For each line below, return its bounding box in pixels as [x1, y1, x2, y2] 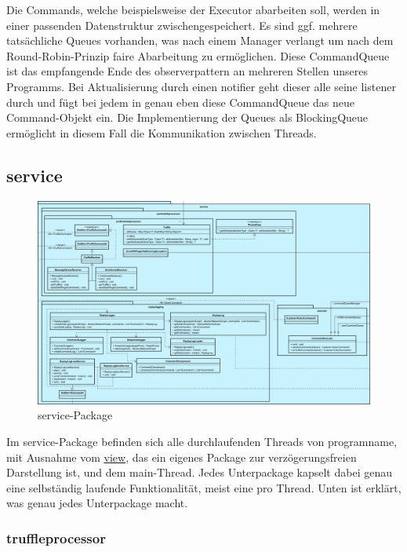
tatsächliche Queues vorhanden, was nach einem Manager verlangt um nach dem [6, 32, 394, 49]
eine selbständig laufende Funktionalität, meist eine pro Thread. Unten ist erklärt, [6, 479, 402, 495]
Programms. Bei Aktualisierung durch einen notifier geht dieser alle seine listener [6, 78, 396, 94]
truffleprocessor [6, 528, 106, 547]
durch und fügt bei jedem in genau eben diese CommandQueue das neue [6, 93, 354, 110]
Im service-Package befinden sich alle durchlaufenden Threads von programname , [6, 433, 398, 449]
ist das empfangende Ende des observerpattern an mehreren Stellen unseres [6, 63, 368, 79]
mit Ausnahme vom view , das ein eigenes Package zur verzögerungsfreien [6, 448, 357, 465]
